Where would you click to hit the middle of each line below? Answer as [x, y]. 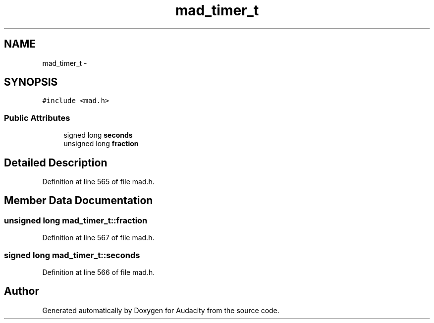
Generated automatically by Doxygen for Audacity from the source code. [161, 310]
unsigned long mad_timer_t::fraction [76, 220]
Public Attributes [37, 118]
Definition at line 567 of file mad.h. [98, 238]
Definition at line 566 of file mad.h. [99, 272]
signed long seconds [98, 135]
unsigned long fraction [101, 144]
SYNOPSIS [31, 82]
